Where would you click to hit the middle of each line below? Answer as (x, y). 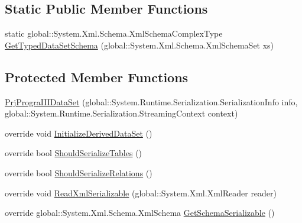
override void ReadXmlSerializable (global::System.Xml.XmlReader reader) (141, 193)
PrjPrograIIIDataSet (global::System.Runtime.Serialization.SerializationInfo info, (151, 101)
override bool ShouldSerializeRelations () (79, 172)
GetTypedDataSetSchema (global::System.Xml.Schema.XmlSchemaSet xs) (139, 45)
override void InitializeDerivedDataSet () (79, 133)
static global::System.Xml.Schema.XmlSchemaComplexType (114, 33)
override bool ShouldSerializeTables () (74, 153)
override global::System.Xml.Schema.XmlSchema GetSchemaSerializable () (140, 213)
